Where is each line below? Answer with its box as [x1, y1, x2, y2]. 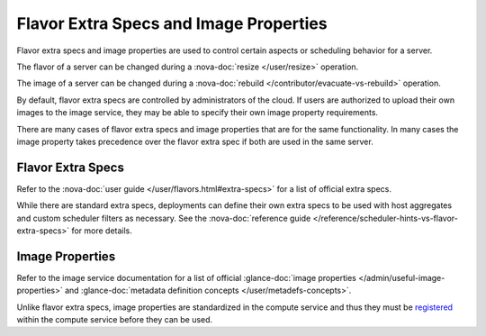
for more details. [71, 225, 132, 236]
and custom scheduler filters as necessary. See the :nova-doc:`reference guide [16, 213, 311, 223]
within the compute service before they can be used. [16, 314, 213, 325]
